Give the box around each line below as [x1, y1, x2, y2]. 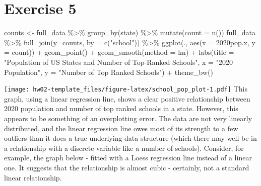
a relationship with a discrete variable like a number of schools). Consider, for [4, 142, 244, 153]
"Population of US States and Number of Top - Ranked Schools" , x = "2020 [4, 56, 233, 67]
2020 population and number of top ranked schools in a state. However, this [4, 103, 238, 114]
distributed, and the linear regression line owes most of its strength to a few [4, 123, 238, 133]
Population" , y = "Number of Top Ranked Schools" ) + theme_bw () [4, 66, 213, 77]
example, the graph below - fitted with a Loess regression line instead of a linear [4, 152, 252, 163]
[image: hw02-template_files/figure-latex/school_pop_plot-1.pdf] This [4, 83, 247, 94]
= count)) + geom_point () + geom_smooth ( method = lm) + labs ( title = [4, 47, 234, 57]
